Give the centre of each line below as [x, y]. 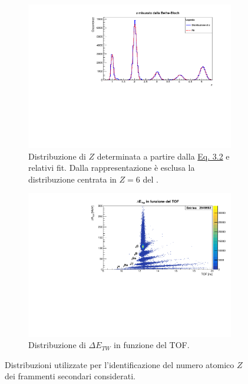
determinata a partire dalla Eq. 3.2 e [163, 156]
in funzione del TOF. [152, 345]
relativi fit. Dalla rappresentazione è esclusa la [112, 168]
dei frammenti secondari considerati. [70, 376]
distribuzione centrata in [72, 179]
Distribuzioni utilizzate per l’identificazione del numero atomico [120, 364]
